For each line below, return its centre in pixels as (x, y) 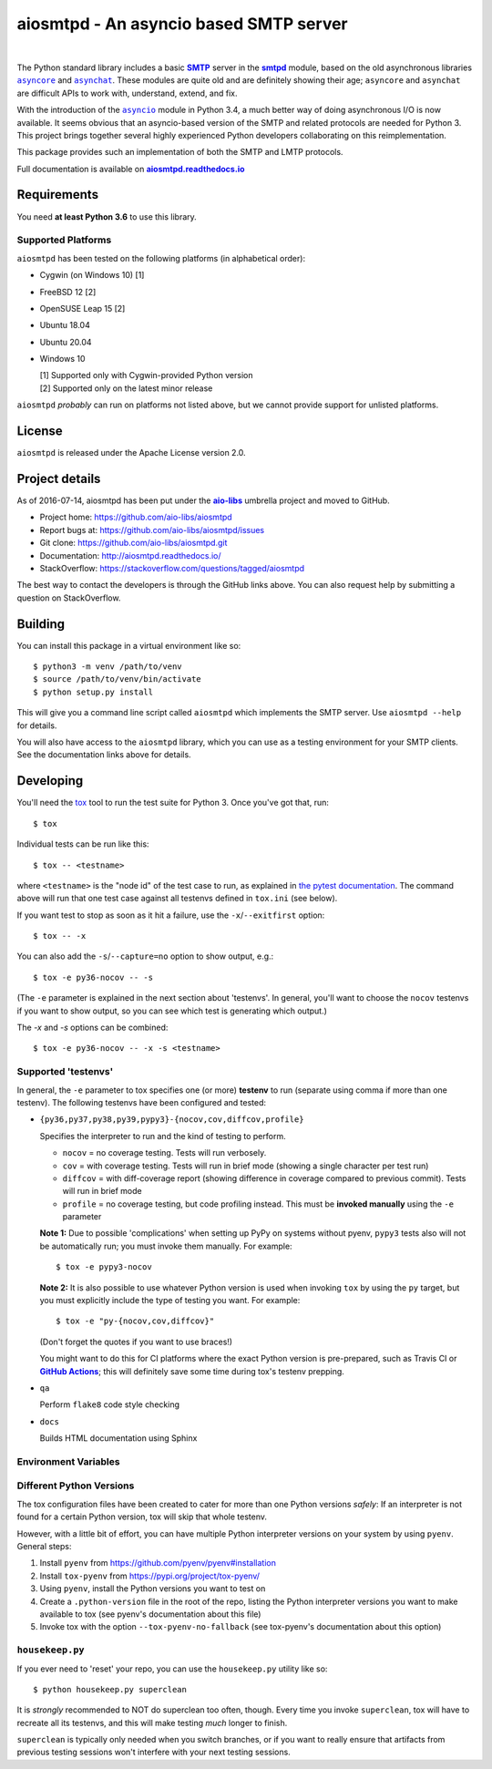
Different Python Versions (76, 1486)
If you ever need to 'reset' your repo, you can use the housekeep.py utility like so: (172, 1669)
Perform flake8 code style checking (109, 1404)
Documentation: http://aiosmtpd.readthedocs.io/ (130, 555)
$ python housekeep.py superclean (110, 1689)
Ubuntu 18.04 (65, 325)
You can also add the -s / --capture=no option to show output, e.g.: (145, 956)
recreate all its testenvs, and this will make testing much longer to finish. (152, 1723)
